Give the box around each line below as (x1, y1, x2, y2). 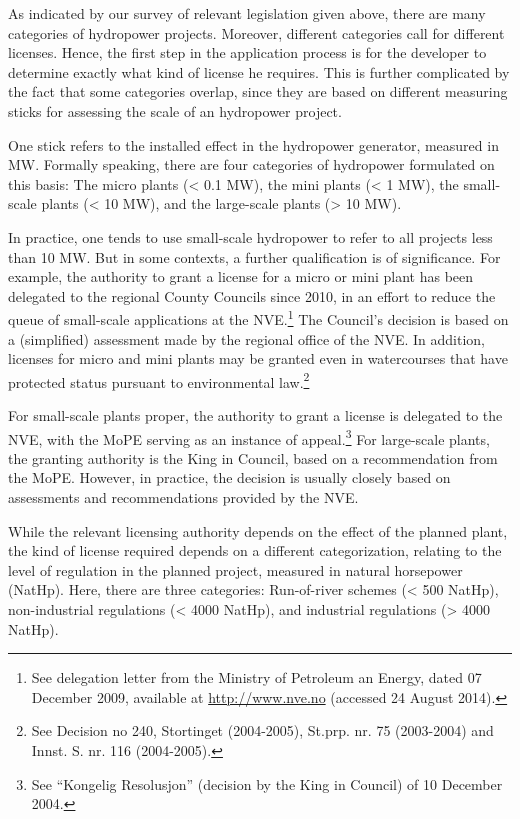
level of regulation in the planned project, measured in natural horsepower (8, 559, 463, 580)
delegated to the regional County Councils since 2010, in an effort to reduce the (8, 285, 496, 306)
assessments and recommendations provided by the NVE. (8, 487, 359, 508)
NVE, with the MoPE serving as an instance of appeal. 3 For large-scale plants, (8, 425, 490, 449)
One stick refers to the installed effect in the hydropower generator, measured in (8, 134, 499, 155)
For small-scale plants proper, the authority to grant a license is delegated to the (8, 405, 503, 425)
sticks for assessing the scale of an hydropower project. (8, 100, 342, 121)
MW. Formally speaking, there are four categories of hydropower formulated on (8, 154, 495, 175)
